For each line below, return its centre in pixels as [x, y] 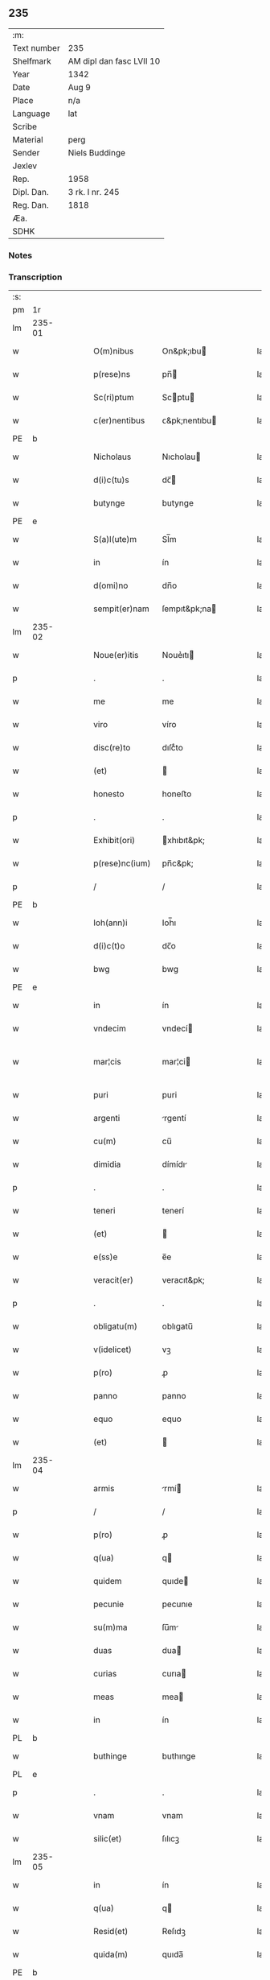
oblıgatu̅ [178, 1326]
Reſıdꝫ [174, 1932]
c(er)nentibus [119, 420]
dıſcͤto [172, 748]
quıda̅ [172, 1954]
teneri [104, 1211]
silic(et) [108, 1839]
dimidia [107, 1164]
